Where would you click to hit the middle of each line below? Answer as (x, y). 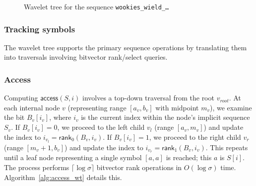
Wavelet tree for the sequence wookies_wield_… (96, 6)
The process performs (37, 167)
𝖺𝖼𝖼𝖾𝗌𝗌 (49, 99)
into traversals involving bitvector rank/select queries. (86, 57)
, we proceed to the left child (101, 127)
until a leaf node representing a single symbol (73, 157)
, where (60, 117)
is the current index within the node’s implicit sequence (165, 117)
